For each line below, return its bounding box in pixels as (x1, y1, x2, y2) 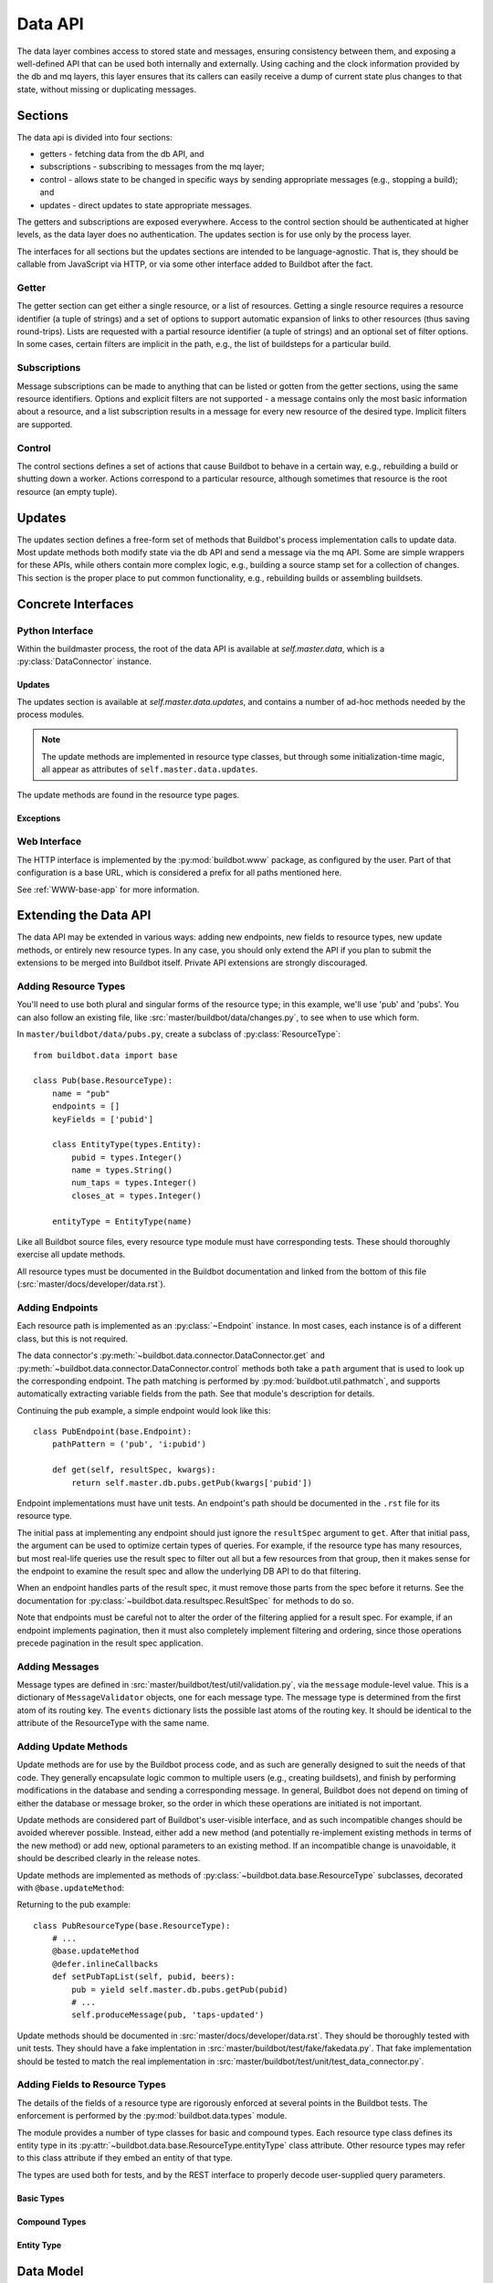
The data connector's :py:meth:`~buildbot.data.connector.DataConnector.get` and (16, 1350, 326, 1361)
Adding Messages (16, 1660, 100, 1673)
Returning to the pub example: (16, 1899, 131, 1910)
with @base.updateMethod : (16, 1882, 125, 1893)
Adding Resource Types (16, 980, 126, 993)
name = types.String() (71, 1165, 173, 1175)
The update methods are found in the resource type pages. (16, 789, 240, 800)
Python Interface (16, 624, 94, 637)
